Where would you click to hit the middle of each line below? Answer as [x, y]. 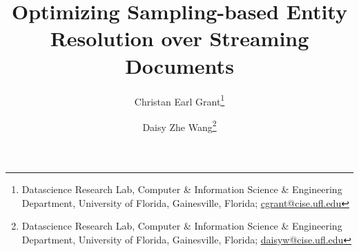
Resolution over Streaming [179, 38]
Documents [179, 65]
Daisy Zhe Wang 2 [179, 125]
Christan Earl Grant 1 [179, 100]
